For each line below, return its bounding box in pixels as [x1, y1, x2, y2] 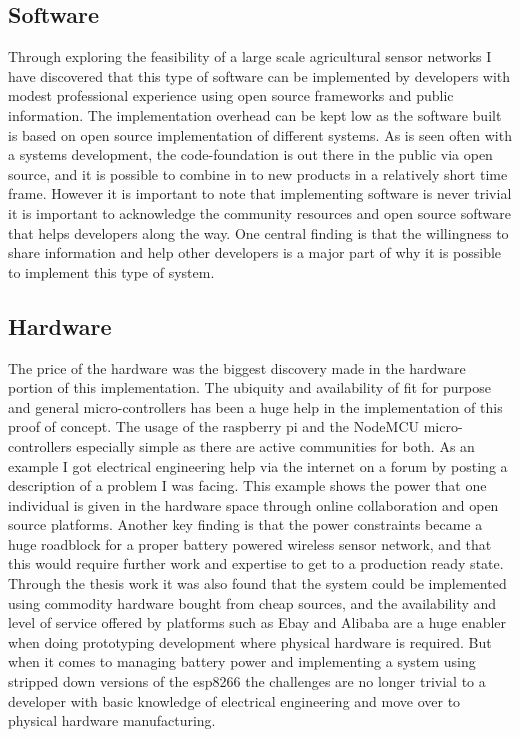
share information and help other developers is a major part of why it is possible [8, 242, 502, 263]
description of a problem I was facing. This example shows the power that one [8, 475, 487, 496]
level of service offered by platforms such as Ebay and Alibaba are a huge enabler [8, 612, 507, 633]
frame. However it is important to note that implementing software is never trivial [8, 183, 512, 204]
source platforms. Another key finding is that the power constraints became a [8, 514, 483, 535]
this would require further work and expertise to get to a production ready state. [8, 553, 504, 574]
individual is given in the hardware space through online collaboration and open [8, 494, 499, 515]
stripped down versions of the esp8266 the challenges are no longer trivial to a [8, 671, 486, 692]
